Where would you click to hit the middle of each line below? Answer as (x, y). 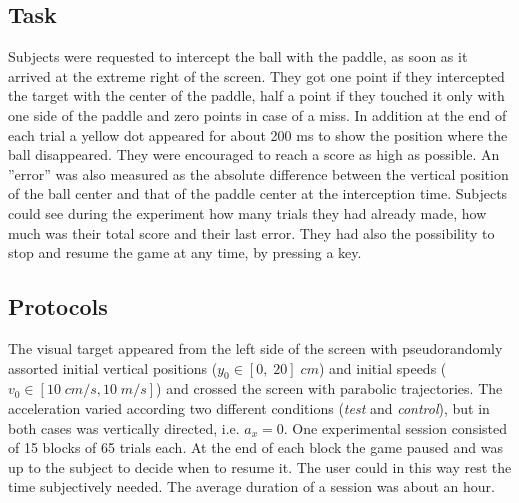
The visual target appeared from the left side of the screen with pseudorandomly (255, 347)
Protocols (58, 306)
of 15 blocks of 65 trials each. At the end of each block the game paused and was (255, 447)
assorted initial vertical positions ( (113, 367)
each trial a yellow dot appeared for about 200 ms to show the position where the (258, 134)
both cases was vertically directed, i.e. (124, 427)
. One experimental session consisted (395, 427)
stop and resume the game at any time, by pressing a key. (185, 252)
